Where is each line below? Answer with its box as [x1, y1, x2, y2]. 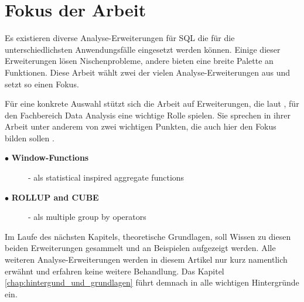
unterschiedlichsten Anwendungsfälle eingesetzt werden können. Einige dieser [5, 43, 281, 55]
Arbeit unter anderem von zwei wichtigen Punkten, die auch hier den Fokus [5, 120, 276, 133]
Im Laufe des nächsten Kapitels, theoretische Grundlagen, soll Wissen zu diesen [5, 230, 291, 242]
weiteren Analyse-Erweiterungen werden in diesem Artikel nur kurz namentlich [5, 253, 288, 266]
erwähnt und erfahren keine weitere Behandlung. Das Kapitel [5, 264, 224, 277]
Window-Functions [11, 151, 89, 164]
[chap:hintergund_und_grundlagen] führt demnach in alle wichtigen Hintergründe [5, 276, 299, 289]
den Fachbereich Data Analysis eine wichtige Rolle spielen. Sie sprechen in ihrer [5, 108, 291, 121]
